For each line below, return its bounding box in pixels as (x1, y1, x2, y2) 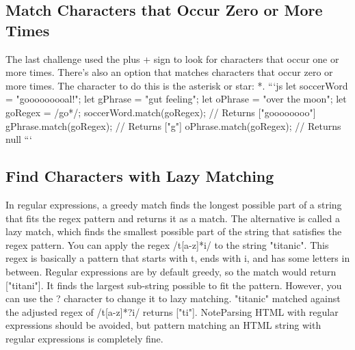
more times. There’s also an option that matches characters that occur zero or (5, 65, 333, 79)
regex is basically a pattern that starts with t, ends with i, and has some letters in (5, 251, 350, 265)
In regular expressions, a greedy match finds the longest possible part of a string (5, 197, 342, 211)
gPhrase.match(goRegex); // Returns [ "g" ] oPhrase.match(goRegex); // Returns (5, 118, 341, 133)
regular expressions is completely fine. (5, 331, 163, 345)
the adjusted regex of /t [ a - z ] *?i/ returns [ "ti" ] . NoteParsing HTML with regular (5, 304, 339, 319)
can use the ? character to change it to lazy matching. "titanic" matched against (5, 291, 341, 306)
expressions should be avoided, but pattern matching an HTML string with (5, 318, 321, 332)
